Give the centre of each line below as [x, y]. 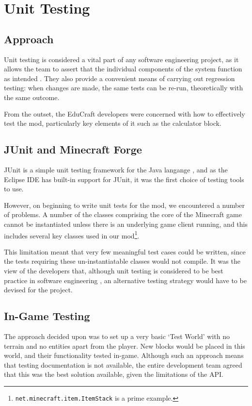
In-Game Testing [47, 316]
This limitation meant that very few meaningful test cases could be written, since [125, 251]
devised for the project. [38, 290]
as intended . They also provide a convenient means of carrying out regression [119, 78]
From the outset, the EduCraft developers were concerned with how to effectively [125, 113]
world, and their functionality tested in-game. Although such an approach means [124, 355]
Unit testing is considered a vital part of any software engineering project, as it [121, 59]
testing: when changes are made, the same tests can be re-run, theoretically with [124, 88]
